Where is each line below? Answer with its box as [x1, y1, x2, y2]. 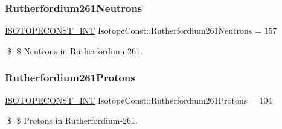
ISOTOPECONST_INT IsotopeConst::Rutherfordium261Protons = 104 [5, 93, 272, 106]
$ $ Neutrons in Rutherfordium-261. [7, 44, 143, 57]
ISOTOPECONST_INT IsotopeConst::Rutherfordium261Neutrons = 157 [5, 24, 277, 37]
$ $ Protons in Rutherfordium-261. [7, 114, 138, 127]
